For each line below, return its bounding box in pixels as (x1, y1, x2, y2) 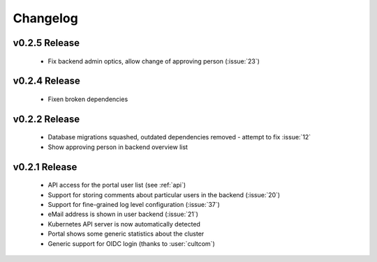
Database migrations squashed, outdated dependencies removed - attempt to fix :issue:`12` (47, 133, 311, 141)
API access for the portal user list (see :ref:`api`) (47, 181, 186, 190)
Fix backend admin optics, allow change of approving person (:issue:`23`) (47, 56, 260, 65)
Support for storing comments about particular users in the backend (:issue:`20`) (47, 190, 281, 199)
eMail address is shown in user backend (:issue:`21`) (47, 210, 199, 219)
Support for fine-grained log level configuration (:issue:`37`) (47, 200, 220, 208)
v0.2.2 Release (13, 113, 80, 125)
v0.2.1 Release (13, 161, 77, 173)
